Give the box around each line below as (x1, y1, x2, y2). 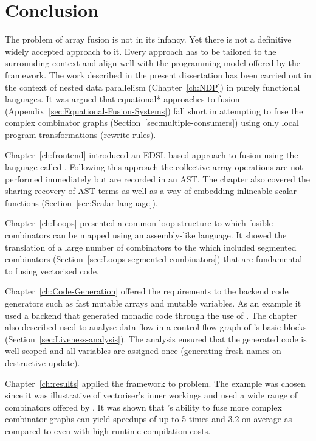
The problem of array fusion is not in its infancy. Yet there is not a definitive (5, 33, 292, 46)
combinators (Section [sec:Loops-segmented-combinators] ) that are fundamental (5, 252, 303, 265)
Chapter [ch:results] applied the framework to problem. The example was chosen (5, 377, 306, 389)
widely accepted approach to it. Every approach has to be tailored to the (5, 44, 276, 57)
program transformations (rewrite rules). (5, 128, 156, 141)
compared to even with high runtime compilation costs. (5, 424, 211, 437)
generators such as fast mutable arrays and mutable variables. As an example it (5, 297, 301, 309)
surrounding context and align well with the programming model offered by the (5, 57, 301, 69)
